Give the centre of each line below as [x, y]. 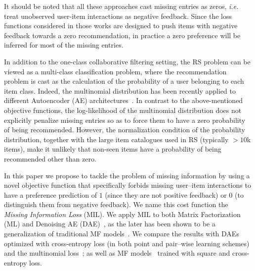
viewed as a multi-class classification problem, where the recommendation [115, 71]
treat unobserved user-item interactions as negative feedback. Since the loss [118, 16]
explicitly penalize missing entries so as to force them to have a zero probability [125, 120]
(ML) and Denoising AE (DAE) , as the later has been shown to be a [110, 224]
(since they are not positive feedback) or [166, 194]
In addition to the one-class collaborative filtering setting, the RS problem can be [127, 61]
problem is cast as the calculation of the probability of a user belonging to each [124, 81]
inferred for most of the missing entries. [64, 45]
